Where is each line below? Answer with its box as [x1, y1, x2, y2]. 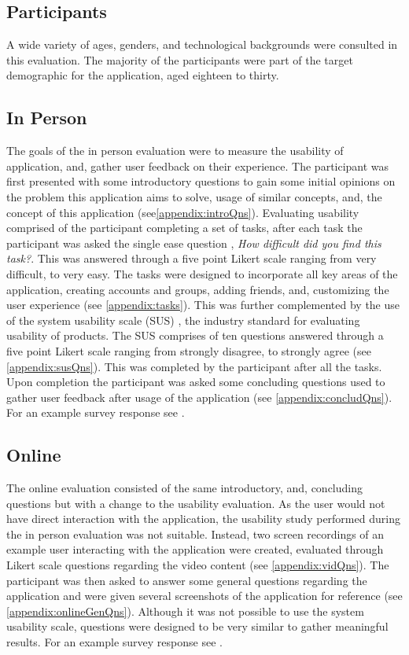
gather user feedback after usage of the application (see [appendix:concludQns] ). [6, 388, 392, 405]
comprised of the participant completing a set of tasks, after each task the [6, 219, 363, 236]
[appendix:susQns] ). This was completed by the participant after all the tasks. [6, 358, 382, 374]
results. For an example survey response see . [6, 634, 223, 650]
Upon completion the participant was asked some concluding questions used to [6, 373, 385, 390]
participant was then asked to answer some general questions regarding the [6, 572, 367, 588]
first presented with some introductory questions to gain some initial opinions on [6, 173, 396, 190]
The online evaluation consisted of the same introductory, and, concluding [6, 480, 363, 496]
